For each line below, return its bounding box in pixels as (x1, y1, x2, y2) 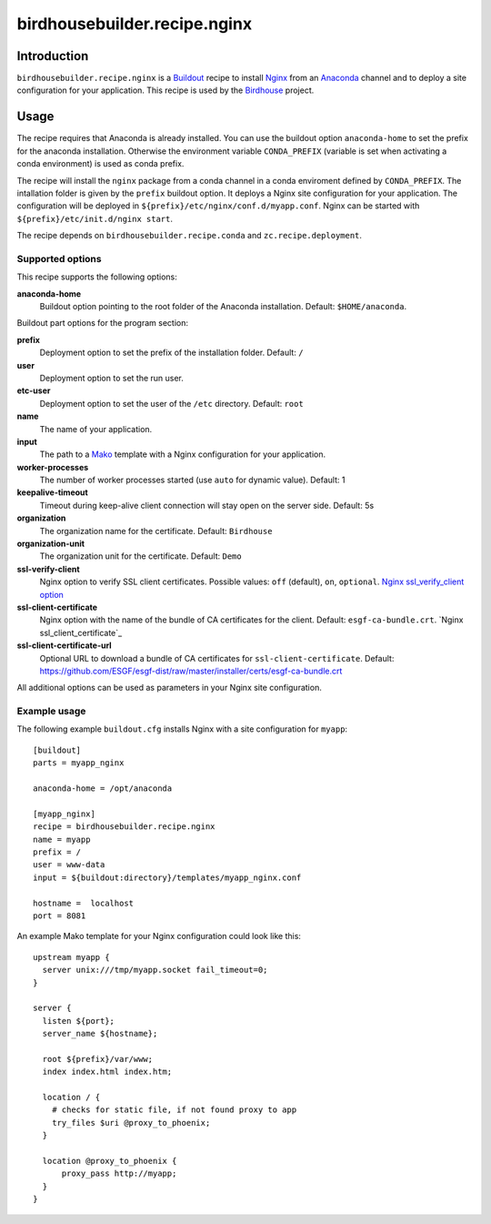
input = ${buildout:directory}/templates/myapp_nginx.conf (33, 872, 302, 883)
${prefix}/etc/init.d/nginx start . (16, 213, 173, 224)
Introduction (16, 48, 89, 64)
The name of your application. (39, 423, 153, 434)
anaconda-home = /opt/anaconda (33, 784, 173, 794)
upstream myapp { (33, 952, 110, 962)
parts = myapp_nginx (33, 758, 125, 768)
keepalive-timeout (16, 487, 88, 498)
